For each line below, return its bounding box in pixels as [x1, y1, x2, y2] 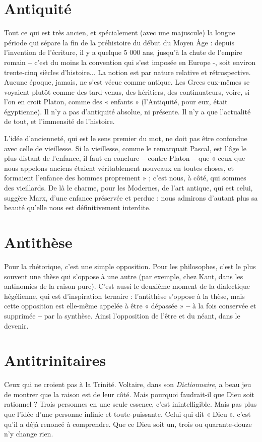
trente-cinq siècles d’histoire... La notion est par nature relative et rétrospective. [4, 67, 251, 77]
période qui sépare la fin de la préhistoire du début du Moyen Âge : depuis [4, 37, 234, 47]
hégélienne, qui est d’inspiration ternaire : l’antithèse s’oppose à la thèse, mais [4, 290, 245, 301]
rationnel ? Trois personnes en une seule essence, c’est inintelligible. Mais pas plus [4, 399, 257, 409]
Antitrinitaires [4, 350, 106, 370]
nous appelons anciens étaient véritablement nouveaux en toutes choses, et [4, 162, 234, 173]
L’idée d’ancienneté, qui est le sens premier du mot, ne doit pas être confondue [4, 133, 247, 144]
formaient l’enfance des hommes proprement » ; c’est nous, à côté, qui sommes [4, 172, 246, 183]
